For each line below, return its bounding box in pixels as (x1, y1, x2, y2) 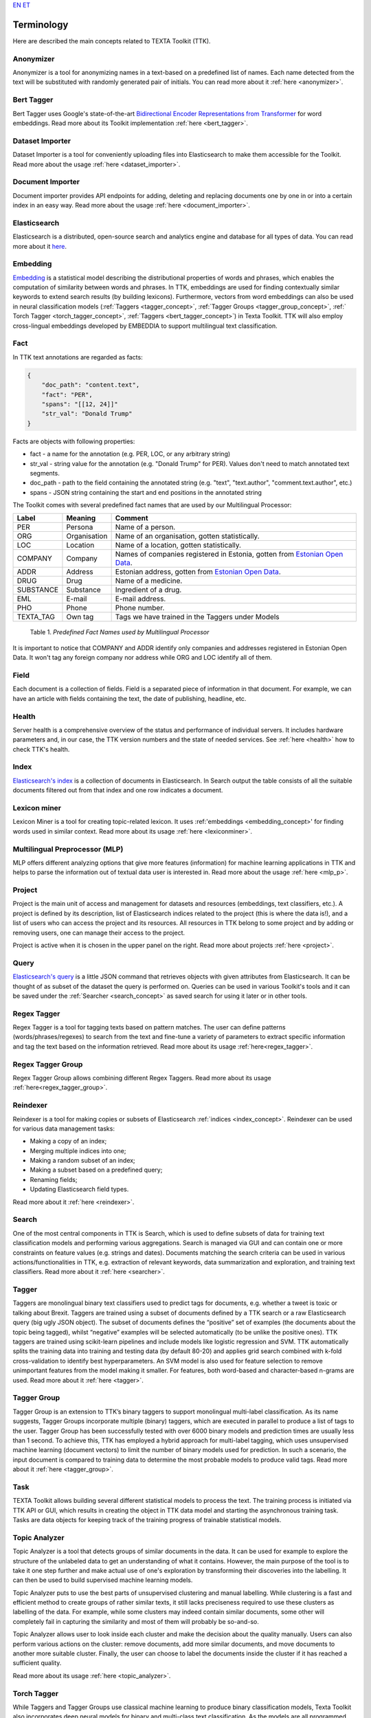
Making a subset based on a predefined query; (30, 1165, 163, 1174)
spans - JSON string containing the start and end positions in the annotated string (30, 488, 262, 496)
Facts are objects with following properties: (12, 437, 135, 445)
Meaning (66, 513, 96, 523)
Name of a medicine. (115, 576, 183, 585)
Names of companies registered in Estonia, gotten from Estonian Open (115, 550, 344, 559)
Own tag (66, 612, 94, 622)
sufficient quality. (12, 1659, 62, 1667)
